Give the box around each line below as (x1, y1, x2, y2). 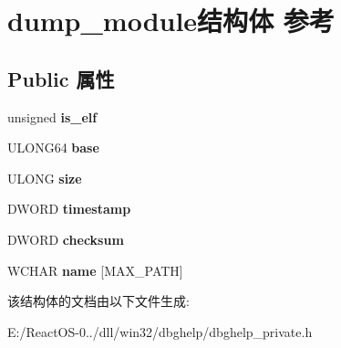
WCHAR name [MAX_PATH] (7, 260, 183, 279)
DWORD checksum (7, 229, 124, 248)
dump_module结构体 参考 (7, 2, 335, 39)
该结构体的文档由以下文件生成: (7, 291, 190, 311)
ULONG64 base (7, 138, 99, 157)
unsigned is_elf (7, 107, 98, 126)
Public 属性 (7, 64, 115, 92)
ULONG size (7, 168, 82, 187)
